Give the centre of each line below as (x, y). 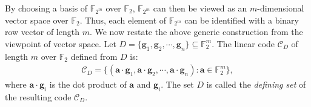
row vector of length (42, 32)
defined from (94, 56)
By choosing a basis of (46, 8)
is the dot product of (88, 84)
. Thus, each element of (123, 20)
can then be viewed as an (200, 8)
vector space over (37, 20)
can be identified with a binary (242, 20)
